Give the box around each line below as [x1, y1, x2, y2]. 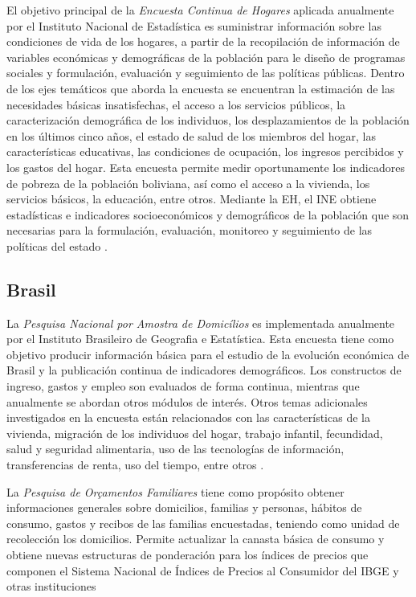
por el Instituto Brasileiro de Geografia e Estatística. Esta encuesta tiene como [6, 330, 394, 347]
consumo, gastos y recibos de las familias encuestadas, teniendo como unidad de [6, 514, 400, 531]
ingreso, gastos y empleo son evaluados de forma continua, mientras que [6, 378, 360, 395]
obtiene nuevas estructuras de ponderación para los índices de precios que [6, 546, 369, 563]
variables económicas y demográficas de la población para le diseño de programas [6, 48, 406, 65]
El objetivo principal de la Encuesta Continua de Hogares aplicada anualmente [6, 2, 394, 18]
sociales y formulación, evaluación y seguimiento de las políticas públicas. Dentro [6, 64, 405, 81]
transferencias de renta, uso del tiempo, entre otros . [6, 456, 264, 473]
